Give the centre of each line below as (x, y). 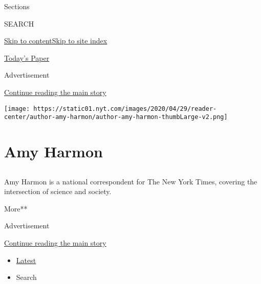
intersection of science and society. (58, 191)
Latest (26, 260)
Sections (17, 6)
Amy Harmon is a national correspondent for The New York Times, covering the (131, 181)
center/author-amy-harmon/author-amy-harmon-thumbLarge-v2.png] (116, 117)
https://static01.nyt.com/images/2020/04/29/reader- (125, 109)
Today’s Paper (27, 57)
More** (16, 208)
